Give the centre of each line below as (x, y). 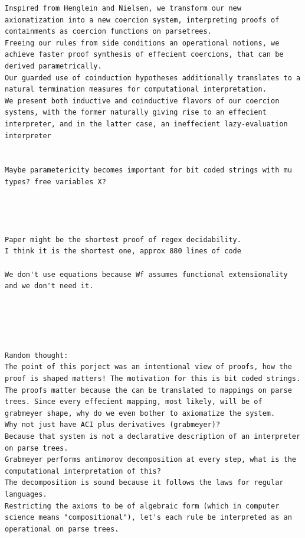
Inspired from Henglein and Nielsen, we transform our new (123, 8)
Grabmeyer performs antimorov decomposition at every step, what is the (150, 460)
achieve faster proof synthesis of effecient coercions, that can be (144, 55)
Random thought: (37, 355)
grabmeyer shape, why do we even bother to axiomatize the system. (140, 413)
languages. (26, 494)
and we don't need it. (49, 286)
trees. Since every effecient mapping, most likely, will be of (134, 402)
